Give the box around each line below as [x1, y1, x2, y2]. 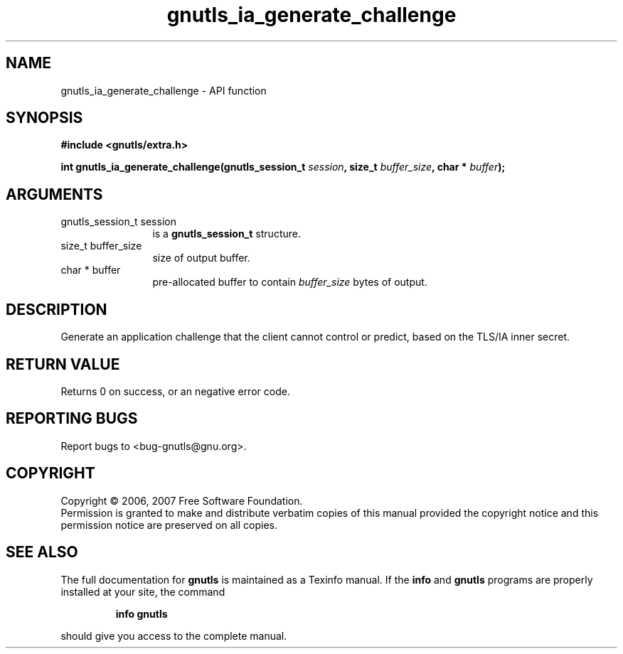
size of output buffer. [152, 252, 250, 264]
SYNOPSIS [6, 109, 83, 127]
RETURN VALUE [6, 355, 120, 373]
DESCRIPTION [6, 300, 107, 318]
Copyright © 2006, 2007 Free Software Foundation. [60, 494, 303, 507]
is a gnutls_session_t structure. [152, 227, 301, 240]
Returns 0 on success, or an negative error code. [60, 385, 290, 397]
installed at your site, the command [60, 585, 225, 598]
